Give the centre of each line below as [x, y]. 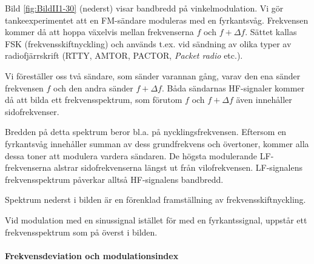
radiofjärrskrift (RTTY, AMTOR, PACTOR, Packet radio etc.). [124, 55]
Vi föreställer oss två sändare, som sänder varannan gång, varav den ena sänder [153, 75]
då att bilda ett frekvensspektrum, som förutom [94, 100]
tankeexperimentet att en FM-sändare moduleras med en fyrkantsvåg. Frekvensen [157, 20]
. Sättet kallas [271, 32]
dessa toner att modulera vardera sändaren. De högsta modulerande [131, 155]
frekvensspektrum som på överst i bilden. [81, 232]
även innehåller [264, 100]
